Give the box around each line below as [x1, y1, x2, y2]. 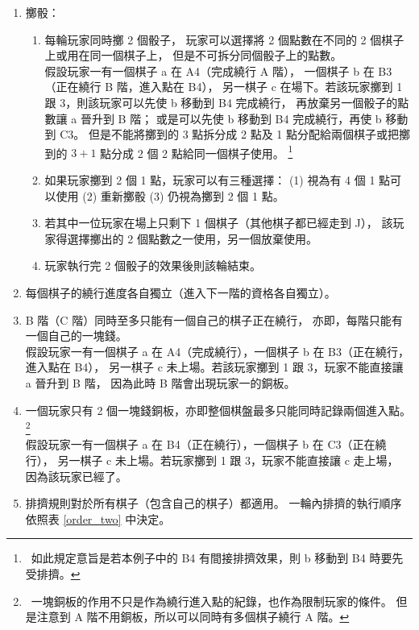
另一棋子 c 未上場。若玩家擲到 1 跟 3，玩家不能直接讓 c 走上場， [57, 451, 399, 468]
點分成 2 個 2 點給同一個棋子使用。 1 [100, 142, 293, 161]
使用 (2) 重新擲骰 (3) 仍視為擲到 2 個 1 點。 [56, 187, 284, 204]
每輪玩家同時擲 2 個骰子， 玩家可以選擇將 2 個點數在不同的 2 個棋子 [44, 31, 404, 48]
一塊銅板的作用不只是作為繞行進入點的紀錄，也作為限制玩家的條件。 [31, 592, 392, 609]
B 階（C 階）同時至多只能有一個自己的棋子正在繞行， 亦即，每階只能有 [25, 311, 403, 328]
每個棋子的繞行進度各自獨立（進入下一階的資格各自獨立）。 [25, 284, 336, 300]
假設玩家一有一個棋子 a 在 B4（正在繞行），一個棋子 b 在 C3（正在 [25, 436, 375, 453]
